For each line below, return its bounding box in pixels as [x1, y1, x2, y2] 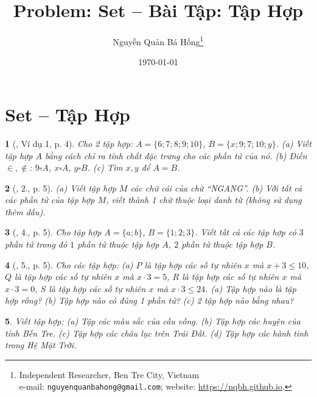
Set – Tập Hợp [5, 101, 130, 126]
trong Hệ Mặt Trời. [5, 338, 77, 351]
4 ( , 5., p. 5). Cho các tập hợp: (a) [5, 258, 133, 271]
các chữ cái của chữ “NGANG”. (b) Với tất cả [130, 181, 302, 194]
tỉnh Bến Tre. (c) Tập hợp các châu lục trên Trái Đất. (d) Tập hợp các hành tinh [5, 326, 308, 339]
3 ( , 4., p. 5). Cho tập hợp [5, 226, 102, 238]
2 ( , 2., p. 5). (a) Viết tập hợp [5, 181, 116, 194]
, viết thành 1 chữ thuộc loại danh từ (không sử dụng [106, 193, 302, 206]
